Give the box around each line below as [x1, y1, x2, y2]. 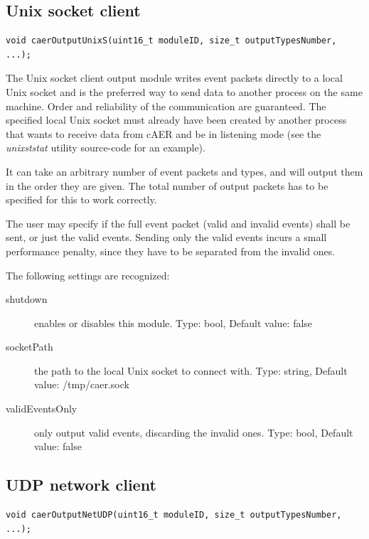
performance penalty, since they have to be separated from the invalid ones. [6, 243, 336, 258]
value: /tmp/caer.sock [34, 377, 129, 392]
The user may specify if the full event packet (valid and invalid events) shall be [6, 215, 351, 230]
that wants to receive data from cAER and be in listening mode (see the [6, 126, 321, 141]
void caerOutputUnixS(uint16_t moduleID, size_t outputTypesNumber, [6, 36, 337, 46]
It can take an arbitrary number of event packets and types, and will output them [6, 164, 363, 178]
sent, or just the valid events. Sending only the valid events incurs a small [6, 230, 327, 245]
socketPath [6, 339, 53, 354]
